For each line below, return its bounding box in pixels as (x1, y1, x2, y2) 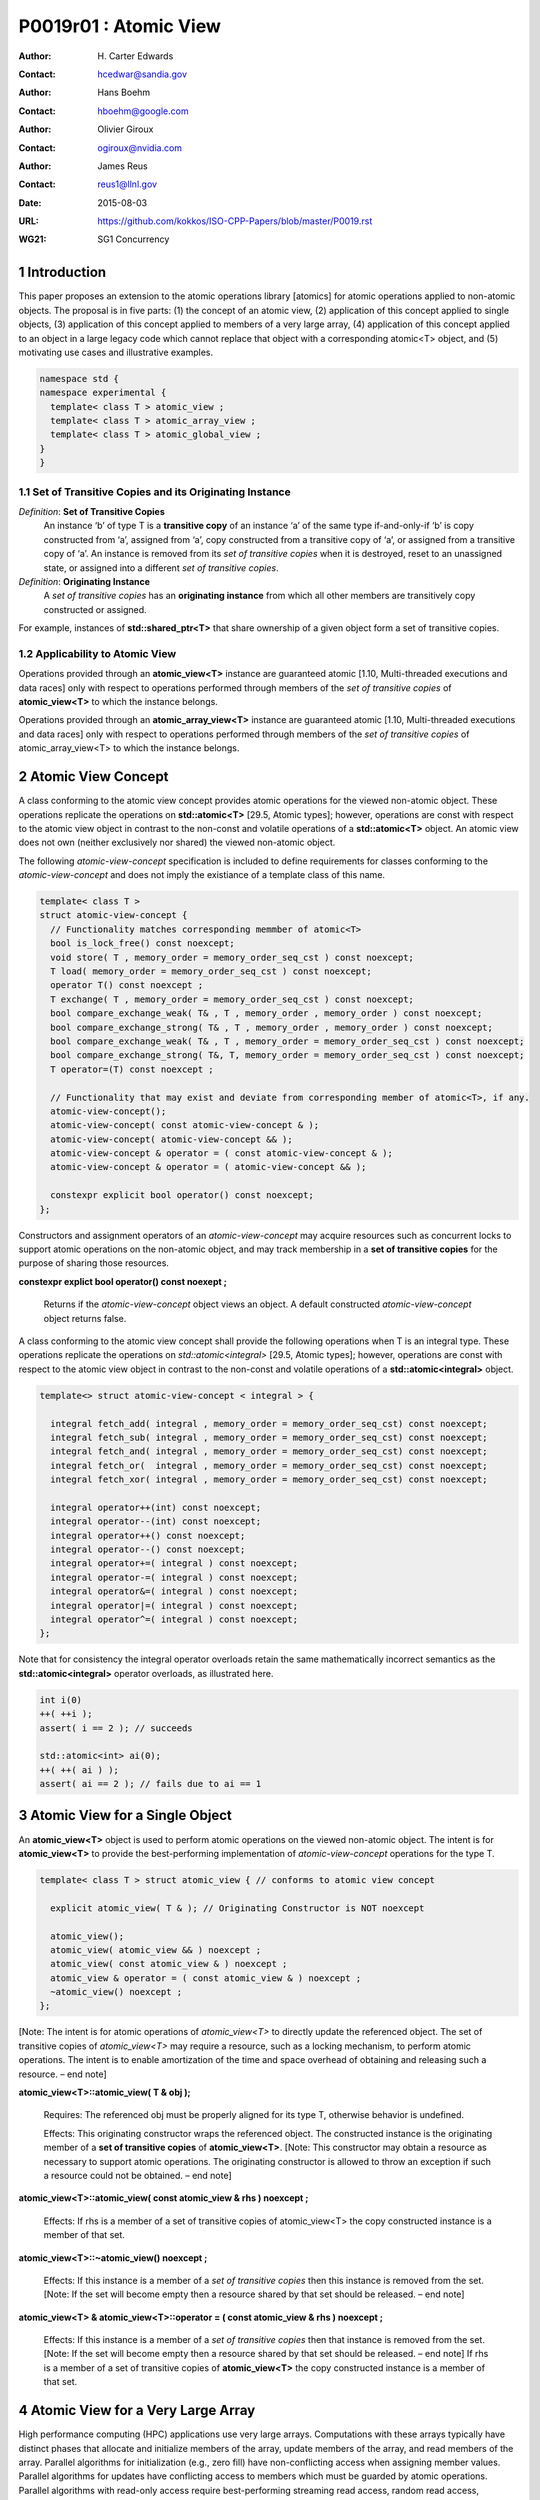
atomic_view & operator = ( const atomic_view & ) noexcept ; (50, 1972, 362, 1984)
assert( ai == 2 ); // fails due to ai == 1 (39, 1778, 262, 1790)
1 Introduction (18, 264, 107, 281)
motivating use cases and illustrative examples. (18, 346, 214, 358)
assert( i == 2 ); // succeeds (39, 1722, 194, 1734)
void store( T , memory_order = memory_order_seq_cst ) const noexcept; (50, 951, 415, 963)
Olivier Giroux (97, 123, 154, 135)
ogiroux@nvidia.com (97, 141, 183, 154)
